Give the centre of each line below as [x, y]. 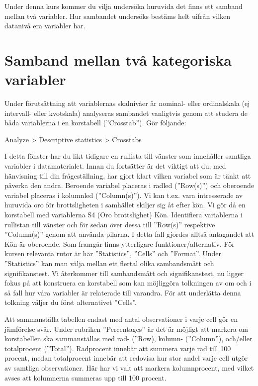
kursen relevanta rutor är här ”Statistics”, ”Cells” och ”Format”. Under [113, 253]
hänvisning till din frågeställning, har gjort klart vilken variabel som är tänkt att [128, 175]
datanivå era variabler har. [45, 26]
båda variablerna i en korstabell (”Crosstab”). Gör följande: [95, 123]
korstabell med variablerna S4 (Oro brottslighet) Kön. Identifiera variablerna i [124, 215]
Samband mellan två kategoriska [118, 59]
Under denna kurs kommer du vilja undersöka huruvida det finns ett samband [124, 6]
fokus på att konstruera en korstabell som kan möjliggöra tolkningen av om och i [128, 283]
